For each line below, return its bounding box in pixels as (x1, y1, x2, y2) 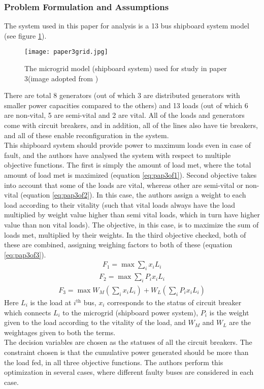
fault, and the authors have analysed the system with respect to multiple (4, 149, 231, 160)
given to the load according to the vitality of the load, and (4, 317, 186, 328)
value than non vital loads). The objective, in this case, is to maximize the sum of (4, 219, 259, 230)
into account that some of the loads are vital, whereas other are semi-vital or (4, 179, 243, 190)
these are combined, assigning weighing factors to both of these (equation (4, 239, 233, 250)
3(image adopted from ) (24, 73, 98, 83)
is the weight (209, 307, 249, 317)
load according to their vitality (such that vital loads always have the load (4, 199, 235, 210)
